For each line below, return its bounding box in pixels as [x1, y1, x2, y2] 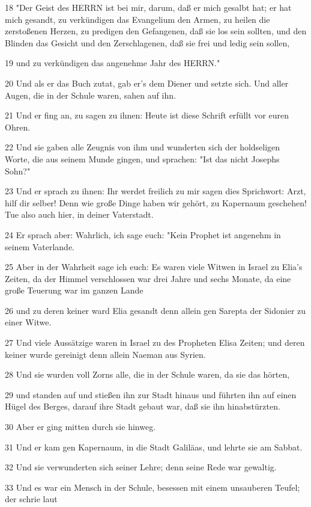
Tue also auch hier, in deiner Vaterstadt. [5, 208, 154, 221]
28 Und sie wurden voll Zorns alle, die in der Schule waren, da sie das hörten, [5, 368, 290, 381]
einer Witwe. [5, 316, 52, 328]
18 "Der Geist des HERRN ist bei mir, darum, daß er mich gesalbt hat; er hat [5, 1, 292, 13]
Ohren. [5, 120, 31, 133]
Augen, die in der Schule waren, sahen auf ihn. [5, 88, 176, 101]
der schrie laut [5, 493, 58, 505]
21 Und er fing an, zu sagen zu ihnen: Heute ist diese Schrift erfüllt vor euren [5, 109, 289, 121]
